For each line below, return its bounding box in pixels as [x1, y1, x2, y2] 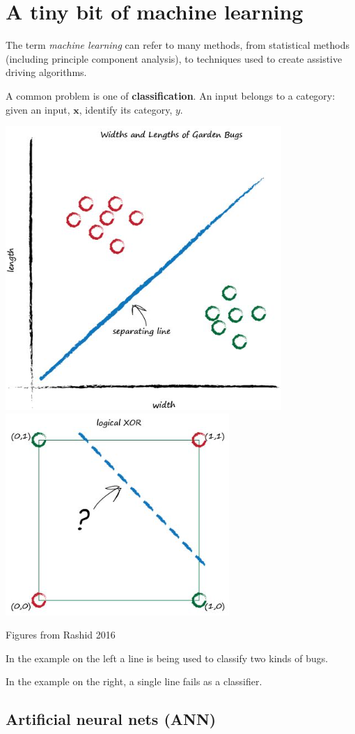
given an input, [6, 102, 70, 116]
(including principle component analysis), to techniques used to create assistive [6, 51, 342, 66]
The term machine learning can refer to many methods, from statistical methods [6, 38, 349, 52]
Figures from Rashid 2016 [6, 627, 116, 642]
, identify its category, [79, 102, 173, 116]
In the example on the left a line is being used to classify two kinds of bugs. [6, 650, 329, 665]
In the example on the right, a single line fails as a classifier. [6, 674, 262, 689]
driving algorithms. [6, 65, 87, 79]
